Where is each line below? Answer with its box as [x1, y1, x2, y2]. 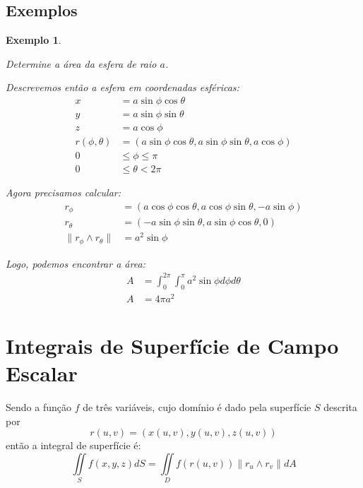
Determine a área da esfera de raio [6, 56, 157, 71]
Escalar [6, 359, 78, 388]
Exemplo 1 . [6, 32, 61, 47]
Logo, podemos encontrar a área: [6, 256, 145, 270]
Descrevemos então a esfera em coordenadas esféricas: [6, 80, 239, 95]
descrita [323, 400, 357, 415]
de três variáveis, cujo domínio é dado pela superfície [83, 400, 311, 415]
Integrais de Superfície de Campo [6, 331, 339, 360]
